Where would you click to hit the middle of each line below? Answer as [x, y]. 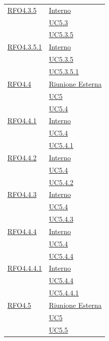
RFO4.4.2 [22, 157]
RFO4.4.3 [22, 194]
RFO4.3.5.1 [25, 47]
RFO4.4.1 [22, 121]
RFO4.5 [19, 305]
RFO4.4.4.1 [25, 268]
